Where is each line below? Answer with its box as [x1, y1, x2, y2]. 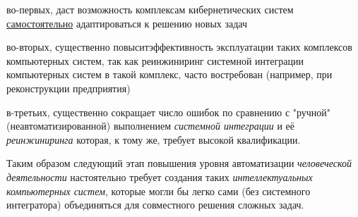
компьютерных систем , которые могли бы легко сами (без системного [6, 183, 311, 198]
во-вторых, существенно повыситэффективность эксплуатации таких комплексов [6, 39, 352, 54]
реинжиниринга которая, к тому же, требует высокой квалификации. [6, 132, 301, 147]
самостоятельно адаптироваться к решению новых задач [6, 15, 248, 30]
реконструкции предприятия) [6, 80, 131, 95]
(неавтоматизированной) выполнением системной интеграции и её [6, 118, 294, 133]
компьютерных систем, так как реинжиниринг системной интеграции [6, 53, 304, 68]
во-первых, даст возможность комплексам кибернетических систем [6, 2, 294, 16]
